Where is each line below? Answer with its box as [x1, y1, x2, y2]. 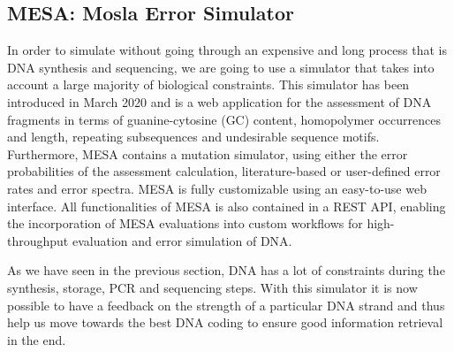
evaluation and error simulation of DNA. [72, 231, 292, 249]
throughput [7, 231, 69, 249]
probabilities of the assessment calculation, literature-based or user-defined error [7, 162, 441, 180]
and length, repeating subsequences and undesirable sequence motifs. [7, 127, 380, 146]
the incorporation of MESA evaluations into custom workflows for [7, 214, 363, 233]
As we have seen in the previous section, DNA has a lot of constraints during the [7, 261, 445, 279]
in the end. [7, 330, 66, 348]
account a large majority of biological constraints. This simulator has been [7, 75, 410, 94]
